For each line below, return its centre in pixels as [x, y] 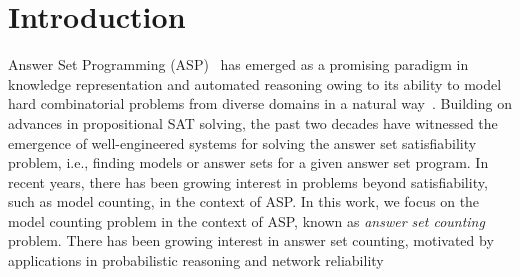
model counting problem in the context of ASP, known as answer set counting [246, 220]
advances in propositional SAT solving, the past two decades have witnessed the [253, 122]
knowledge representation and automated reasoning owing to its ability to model [255, 83]
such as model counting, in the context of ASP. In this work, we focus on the [244, 201]
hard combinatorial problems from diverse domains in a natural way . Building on [260, 103]
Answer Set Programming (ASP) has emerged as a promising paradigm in [238, 64]
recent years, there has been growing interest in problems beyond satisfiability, [248, 181]
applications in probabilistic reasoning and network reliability [196, 260]
